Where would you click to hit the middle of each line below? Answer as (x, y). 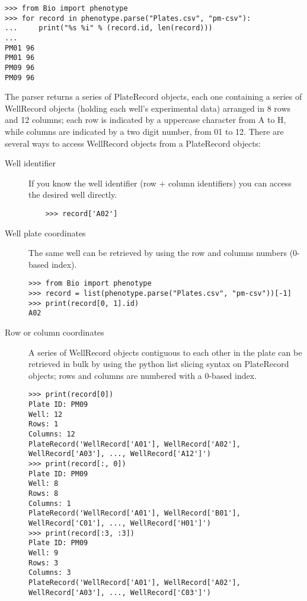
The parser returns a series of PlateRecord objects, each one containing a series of (153, 97)
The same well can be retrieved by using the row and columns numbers (158, 253)
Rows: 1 (44, 424)
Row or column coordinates (55, 332)
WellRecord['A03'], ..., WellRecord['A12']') (120, 454)
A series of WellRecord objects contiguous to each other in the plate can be (165, 352)
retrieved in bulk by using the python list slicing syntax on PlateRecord (159, 364)
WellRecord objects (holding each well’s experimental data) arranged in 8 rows (148, 108)
